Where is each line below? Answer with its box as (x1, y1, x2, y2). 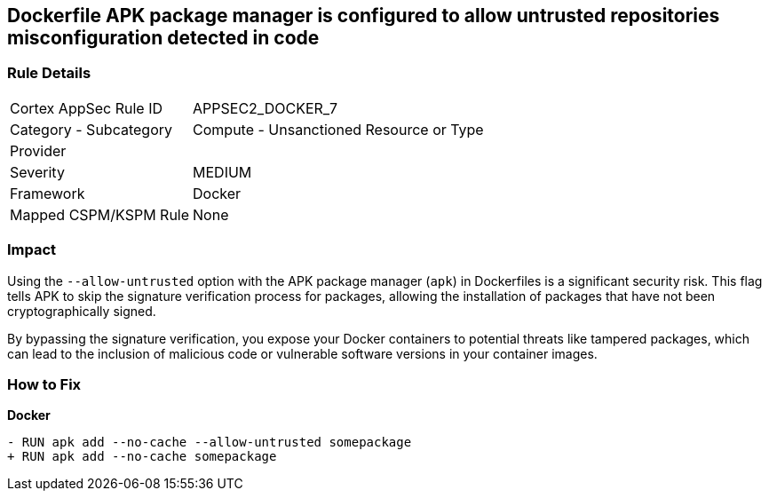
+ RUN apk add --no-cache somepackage (7, 449, 277, 464)
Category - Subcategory (10, 120, 172, 138)
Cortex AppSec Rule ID (10, 99, 163, 117)
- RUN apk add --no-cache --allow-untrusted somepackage (7, 435, 412, 450)
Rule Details (7, 64, 91, 83)
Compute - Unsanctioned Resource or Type (193, 120, 484, 138)
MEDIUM (193, 162, 252, 181)
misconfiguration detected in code (7, 27, 320, 49)
